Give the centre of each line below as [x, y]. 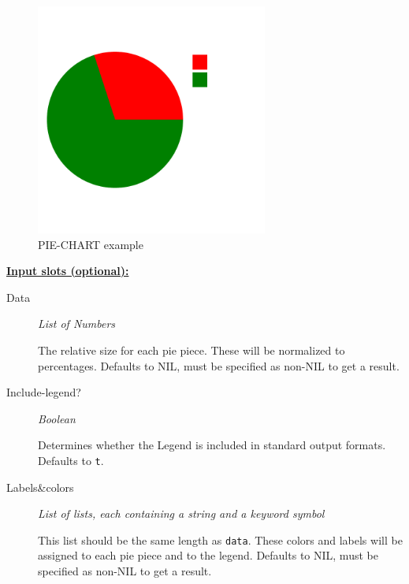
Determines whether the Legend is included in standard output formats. [212, 445]
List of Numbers [77, 324]
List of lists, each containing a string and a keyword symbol [181, 513]
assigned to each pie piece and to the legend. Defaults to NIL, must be [208, 555]
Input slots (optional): [68, 271]
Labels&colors [40, 487]
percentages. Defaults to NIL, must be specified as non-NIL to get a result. [219, 365]
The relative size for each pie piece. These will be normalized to [191, 350]
